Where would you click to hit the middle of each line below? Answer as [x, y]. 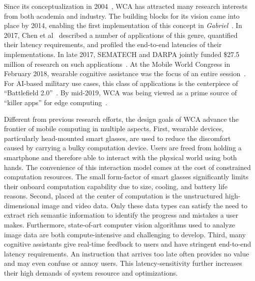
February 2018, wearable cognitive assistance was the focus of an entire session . [125, 73]
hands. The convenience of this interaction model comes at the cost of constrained [127, 167]
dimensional [22, 205]
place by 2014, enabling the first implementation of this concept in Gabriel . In [123, 25]
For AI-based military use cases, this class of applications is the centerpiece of [121, 83]
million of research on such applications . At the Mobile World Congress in [117, 64]
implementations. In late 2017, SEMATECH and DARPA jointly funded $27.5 [122, 54]
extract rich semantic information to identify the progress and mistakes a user [121, 215]
